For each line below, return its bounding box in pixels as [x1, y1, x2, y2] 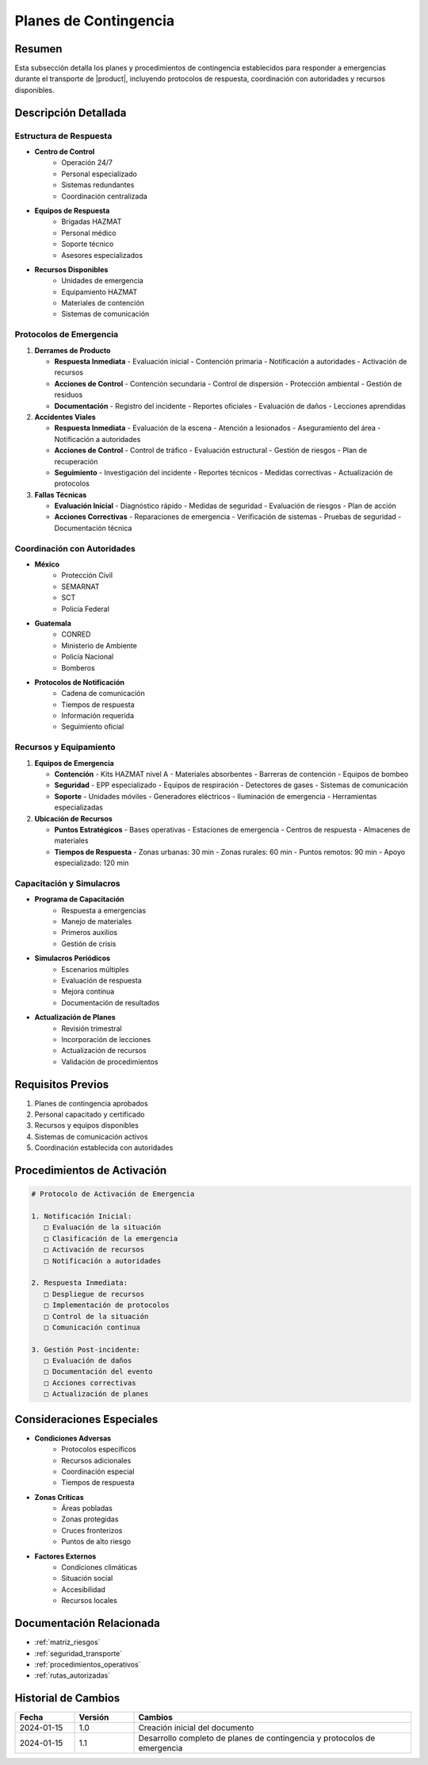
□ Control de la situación [44, 1312, 149, 1321]
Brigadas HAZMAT [61, 217, 122, 226]
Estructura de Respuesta [14, 130, 113, 141]
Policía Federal [61, 604, 110, 613]
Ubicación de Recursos [34, 813, 113, 823]
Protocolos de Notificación [34, 677, 124, 686]
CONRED [61, 629, 91, 639]
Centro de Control [34, 147, 95, 156]
